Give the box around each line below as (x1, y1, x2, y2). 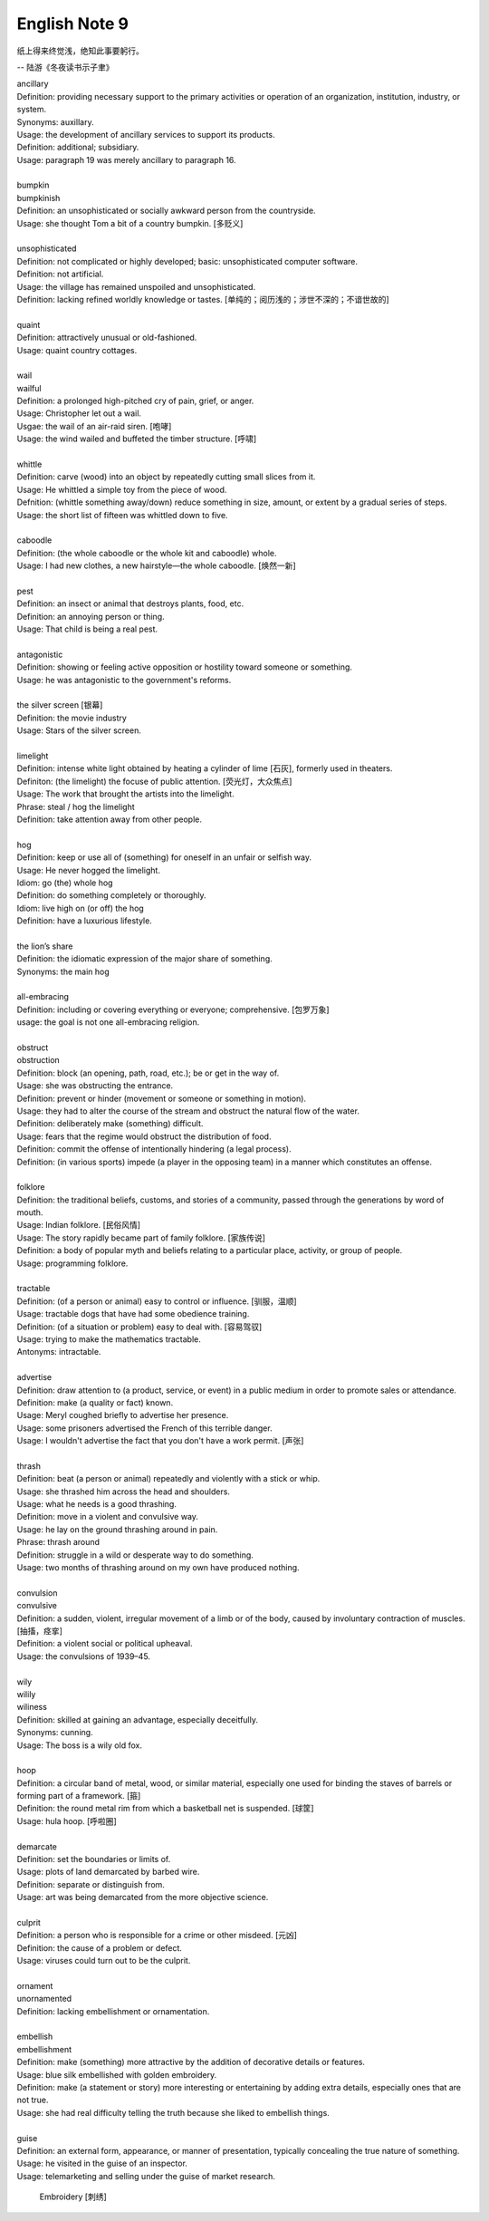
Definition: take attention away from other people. (16, 814, 203, 825)
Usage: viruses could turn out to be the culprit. (16, 1955, 191, 1966)
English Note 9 (16, 14, 129, 34)
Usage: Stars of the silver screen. (16, 725, 142, 736)
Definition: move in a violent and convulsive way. (16, 1511, 199, 1522)
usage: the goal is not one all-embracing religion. (16, 1017, 200, 1028)
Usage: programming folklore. (16, 1258, 129, 1269)
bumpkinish (16, 192, 61, 203)
